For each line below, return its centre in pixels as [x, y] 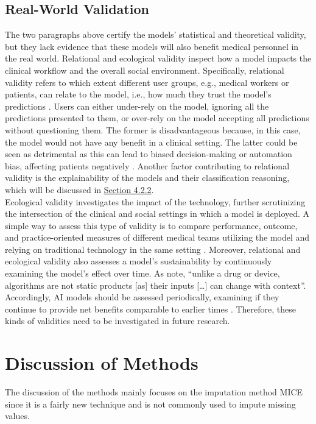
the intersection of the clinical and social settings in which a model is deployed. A [157, 214]
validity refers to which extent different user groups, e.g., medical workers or [147, 82]
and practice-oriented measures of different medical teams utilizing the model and [157, 237]
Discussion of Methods [102, 363]
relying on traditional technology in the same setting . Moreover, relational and [153, 249]
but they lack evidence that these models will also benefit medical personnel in [152, 46]
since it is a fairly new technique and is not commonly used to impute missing [150, 404]
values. [17, 416]
